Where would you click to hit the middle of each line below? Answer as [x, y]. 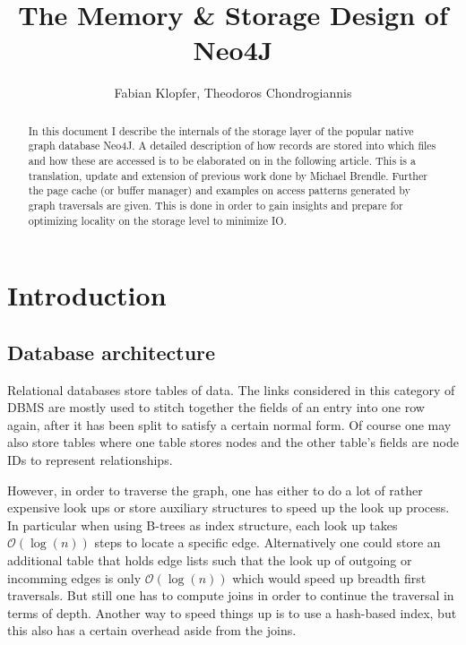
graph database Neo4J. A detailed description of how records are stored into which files [232, 146]
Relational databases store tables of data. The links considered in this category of [231, 389]
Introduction [87, 295]
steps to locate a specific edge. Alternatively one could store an [268, 542]
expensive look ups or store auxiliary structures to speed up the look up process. [229, 507]
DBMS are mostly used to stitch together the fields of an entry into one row [216, 407]
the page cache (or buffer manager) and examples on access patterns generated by [219, 190]
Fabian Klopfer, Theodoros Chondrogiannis [233, 93]
